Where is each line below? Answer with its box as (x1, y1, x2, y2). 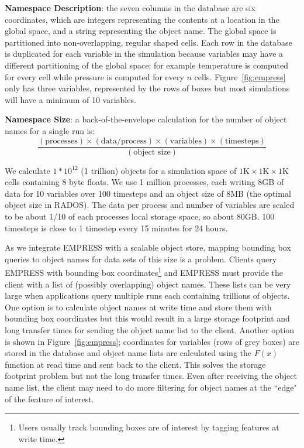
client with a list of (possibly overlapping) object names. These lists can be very (5, 278, 291, 290)
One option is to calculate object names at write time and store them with (5, 300, 272, 313)
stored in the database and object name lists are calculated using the (5, 347, 252, 359)
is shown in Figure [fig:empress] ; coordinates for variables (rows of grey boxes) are (5, 335, 299, 347)
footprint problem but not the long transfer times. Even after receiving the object (5, 370, 297, 382)
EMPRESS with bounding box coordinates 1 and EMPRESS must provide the (5, 265, 283, 278)
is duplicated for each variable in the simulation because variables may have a (5, 47, 284, 60)
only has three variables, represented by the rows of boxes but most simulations (5, 82, 290, 94)
